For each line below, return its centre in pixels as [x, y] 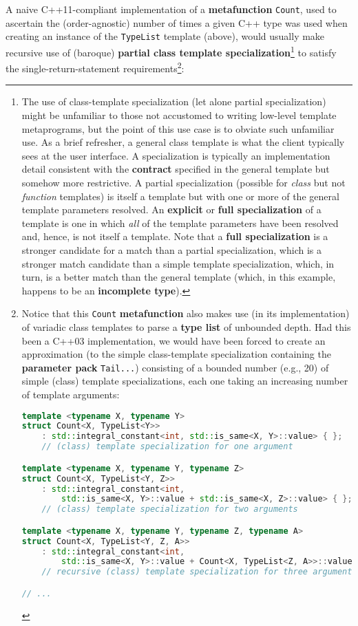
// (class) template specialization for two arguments [170, 509]
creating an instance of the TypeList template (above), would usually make [165, 36]
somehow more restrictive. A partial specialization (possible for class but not [183, 182]
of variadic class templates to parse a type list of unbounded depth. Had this [186, 326]
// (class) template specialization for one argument [167, 447]
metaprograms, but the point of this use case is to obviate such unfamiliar [178, 128]
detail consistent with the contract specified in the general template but [176, 169]
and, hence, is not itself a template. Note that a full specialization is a [175, 236]
